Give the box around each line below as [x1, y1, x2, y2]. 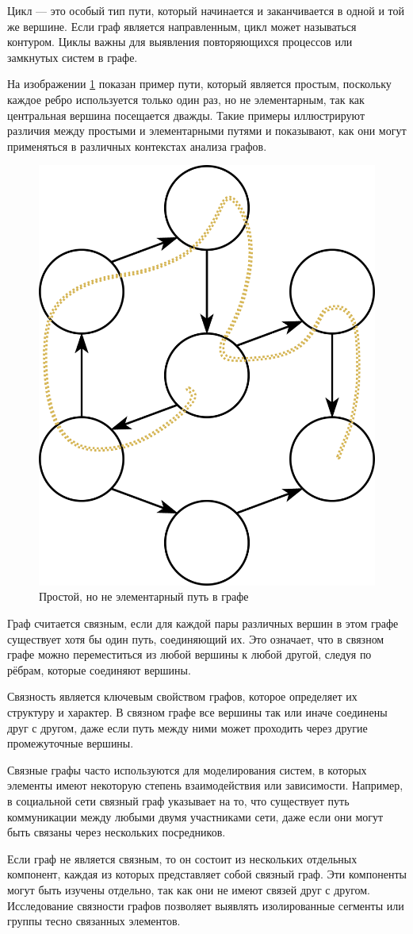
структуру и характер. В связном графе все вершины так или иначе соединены [7, 703, 388, 720]
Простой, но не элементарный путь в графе [39, 588, 249, 605]
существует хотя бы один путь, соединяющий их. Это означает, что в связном [7, 630, 384, 647]
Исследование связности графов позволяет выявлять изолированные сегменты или [7, 897, 404, 913]
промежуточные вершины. [7, 735, 134, 751]
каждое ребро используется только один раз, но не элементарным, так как [7, 90, 365, 107]
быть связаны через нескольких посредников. [7, 824, 226, 840]
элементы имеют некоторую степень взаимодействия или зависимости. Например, [7, 777, 403, 794]
